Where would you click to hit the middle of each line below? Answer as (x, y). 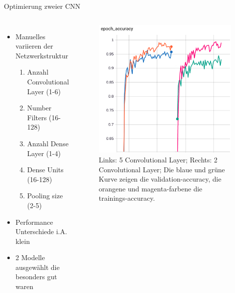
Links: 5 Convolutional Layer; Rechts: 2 (158, 160)
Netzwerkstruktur (42, 55)
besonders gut (36, 277)
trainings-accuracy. (127, 198)
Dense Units (45, 170)
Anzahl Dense (48, 143)
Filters (37, 117)
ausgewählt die (37, 267)
